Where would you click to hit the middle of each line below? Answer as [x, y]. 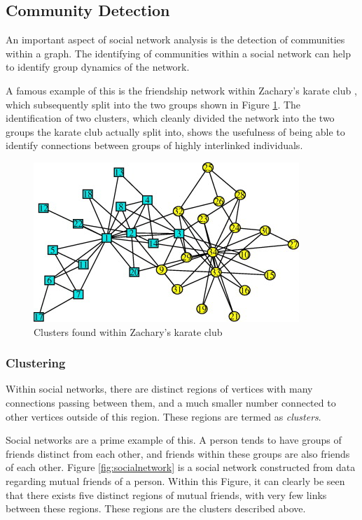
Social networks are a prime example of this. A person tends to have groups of [174, 440]
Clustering [36, 363]
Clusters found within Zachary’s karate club [128, 331]
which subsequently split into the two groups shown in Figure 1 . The [153, 104]
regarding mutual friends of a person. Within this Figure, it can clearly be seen [175, 480]
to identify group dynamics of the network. [98, 67]
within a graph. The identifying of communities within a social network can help [178, 53]
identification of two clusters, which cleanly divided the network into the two [170, 118]
